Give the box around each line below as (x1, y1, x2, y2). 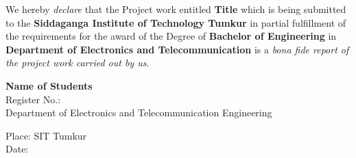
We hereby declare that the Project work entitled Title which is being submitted (5, 2, 346, 16)
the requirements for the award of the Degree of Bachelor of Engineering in (5, 29, 337, 43)
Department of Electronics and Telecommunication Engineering (5, 105, 272, 120)
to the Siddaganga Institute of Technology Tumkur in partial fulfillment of (5, 15, 346, 29)
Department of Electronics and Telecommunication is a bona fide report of (5, 42, 349, 56)
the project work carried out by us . (5, 55, 150, 70)
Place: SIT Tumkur (5, 128, 87, 142)
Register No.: (5, 92, 61, 106)
